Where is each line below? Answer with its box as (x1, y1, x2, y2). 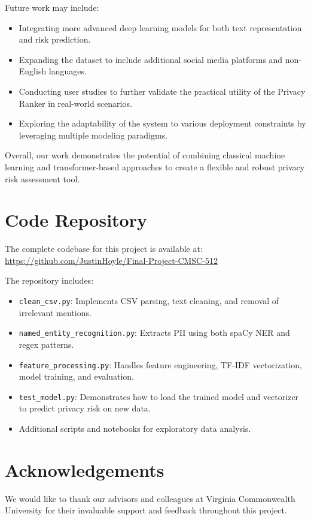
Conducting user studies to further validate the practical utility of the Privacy (19, 85, 306, 97)
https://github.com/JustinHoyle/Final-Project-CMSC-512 (5, 254, 218, 266)
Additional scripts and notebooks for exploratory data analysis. (19, 422, 251, 435)
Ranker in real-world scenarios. (19, 97, 132, 109)
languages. (48, 65, 87, 77)
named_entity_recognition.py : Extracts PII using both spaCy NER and (19, 326, 290, 339)
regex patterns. (19, 338, 74, 350)
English (19, 65, 47, 77)
